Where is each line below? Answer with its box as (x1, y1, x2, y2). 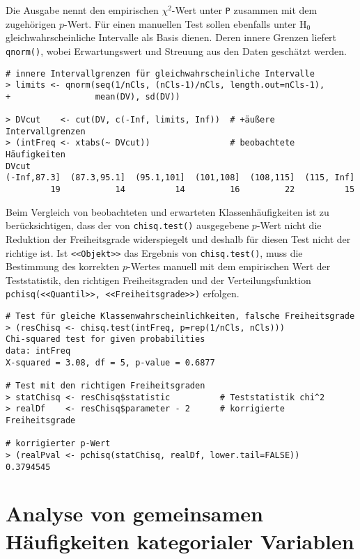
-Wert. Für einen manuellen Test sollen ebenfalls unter (64, 16, 297, 31)
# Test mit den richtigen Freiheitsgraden (6, 381, 205, 391)
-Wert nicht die (256, 218, 322, 233)
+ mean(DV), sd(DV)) (6, 91, 180, 102)
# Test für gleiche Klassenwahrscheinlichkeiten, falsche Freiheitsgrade (6, 311, 355, 322)
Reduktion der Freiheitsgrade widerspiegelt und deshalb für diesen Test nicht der (6, 231, 351, 246)
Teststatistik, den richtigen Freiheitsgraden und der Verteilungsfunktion (6, 272, 311, 287)
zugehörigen (6, 16, 56, 31)
